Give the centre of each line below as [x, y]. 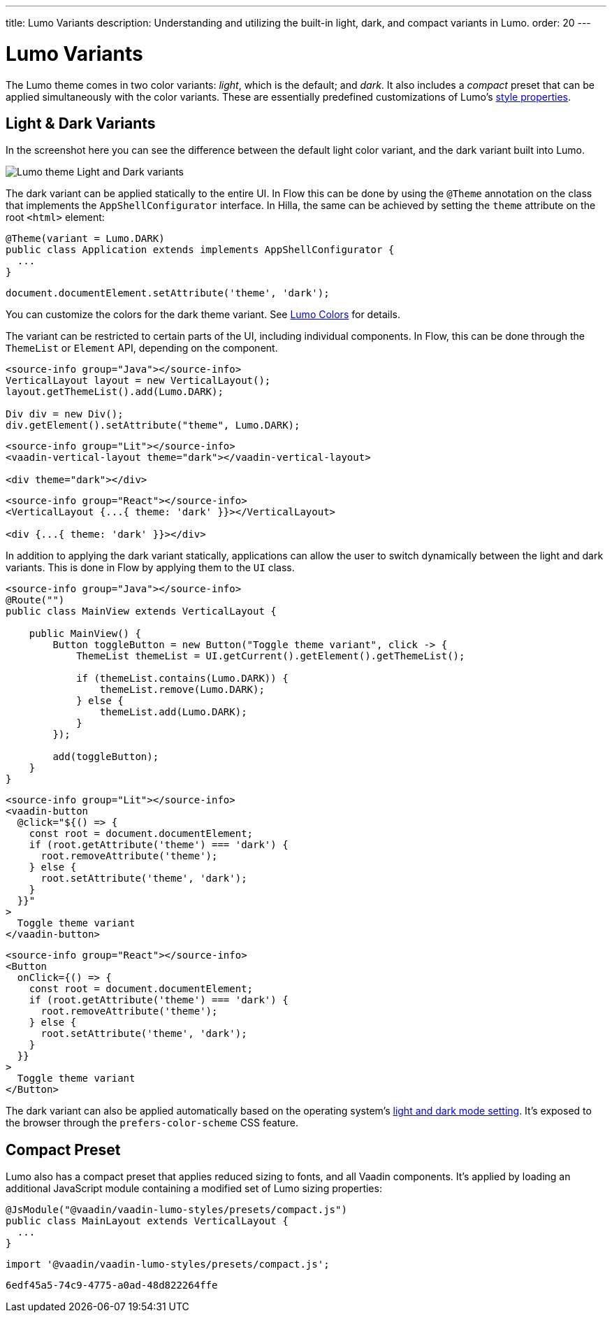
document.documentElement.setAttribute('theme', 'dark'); [168, 293]
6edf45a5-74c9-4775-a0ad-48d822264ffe [112, 1285]
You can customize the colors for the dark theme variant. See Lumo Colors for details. [203, 315]
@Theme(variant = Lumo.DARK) [85, 239]
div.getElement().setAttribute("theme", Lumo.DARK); [153, 425]
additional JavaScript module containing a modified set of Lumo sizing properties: [194, 1189]
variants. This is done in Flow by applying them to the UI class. [150, 568]
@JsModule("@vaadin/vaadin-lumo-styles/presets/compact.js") [176, 1210]
